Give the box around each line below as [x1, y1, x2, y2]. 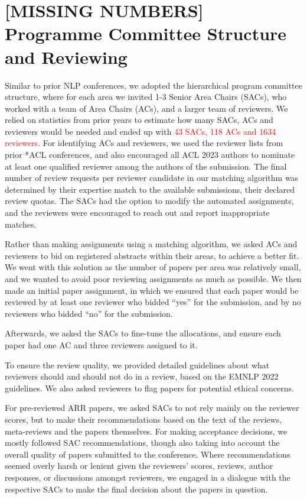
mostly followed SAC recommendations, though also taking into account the [5, 436, 280, 449]
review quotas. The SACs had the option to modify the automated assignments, [5, 195, 294, 207]
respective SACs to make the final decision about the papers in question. [5, 482, 268, 495]
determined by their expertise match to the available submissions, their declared [5, 183, 295, 195]
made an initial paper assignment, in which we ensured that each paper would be [5, 284, 299, 296]
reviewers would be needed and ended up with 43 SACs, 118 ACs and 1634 [5, 125, 276, 137]
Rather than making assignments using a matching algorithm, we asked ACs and [5, 238, 298, 250]
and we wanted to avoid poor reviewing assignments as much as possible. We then [5, 273, 302, 284]
